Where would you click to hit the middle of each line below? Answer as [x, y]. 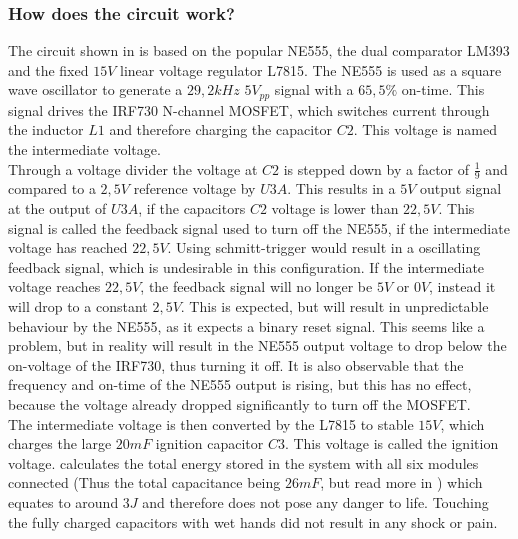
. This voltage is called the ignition [391, 443]
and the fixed [48, 69]
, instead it [462, 286]
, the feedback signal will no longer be [256, 286]
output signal [461, 188]
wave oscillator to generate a [95, 89]
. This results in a [341, 188]
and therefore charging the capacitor [220, 129]
